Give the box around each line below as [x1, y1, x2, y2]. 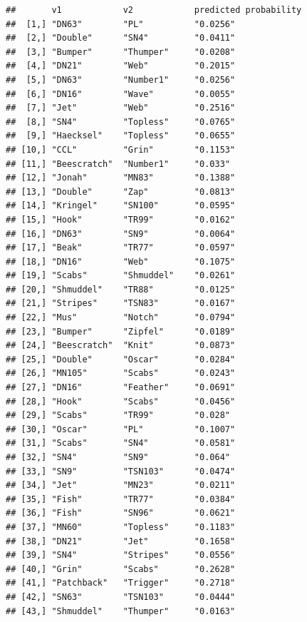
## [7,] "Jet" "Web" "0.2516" [6, 103, 236, 113]
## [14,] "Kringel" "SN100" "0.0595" [6, 200, 236, 211]
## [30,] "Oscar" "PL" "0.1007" [6, 424, 236, 434]
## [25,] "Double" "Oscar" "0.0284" [6, 354, 236, 364]
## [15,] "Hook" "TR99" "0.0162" [6, 214, 236, 225]
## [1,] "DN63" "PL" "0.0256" [6, 19, 236, 29]
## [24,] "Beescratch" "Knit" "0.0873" [6, 340, 236, 351]
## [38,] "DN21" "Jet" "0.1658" [6, 536, 236, 546]
